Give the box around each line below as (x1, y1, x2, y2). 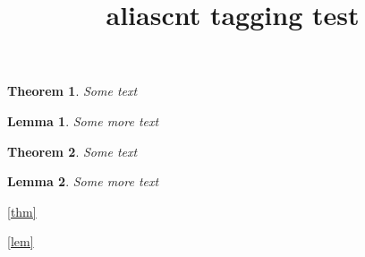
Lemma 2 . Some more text (7, 172, 159, 191)
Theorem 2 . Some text (7, 141, 138, 160)
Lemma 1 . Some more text (7, 111, 159, 130)
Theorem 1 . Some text (7, 81, 138, 100)
